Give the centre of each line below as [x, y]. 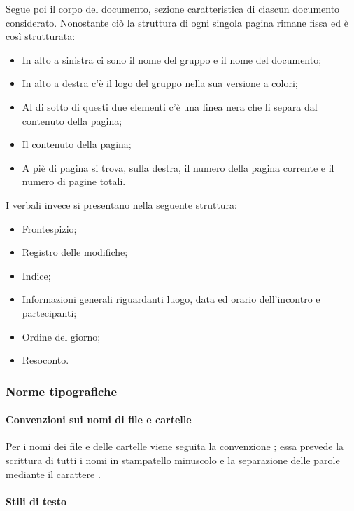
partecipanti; [49, 312]
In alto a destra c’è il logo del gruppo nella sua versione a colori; [160, 83]
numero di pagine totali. [74, 181]
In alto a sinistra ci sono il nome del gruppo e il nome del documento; [172, 59]
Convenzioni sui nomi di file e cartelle [99, 420]
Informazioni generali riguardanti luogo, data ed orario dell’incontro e [171, 299]
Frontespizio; [49, 228]
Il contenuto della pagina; [77, 144]
